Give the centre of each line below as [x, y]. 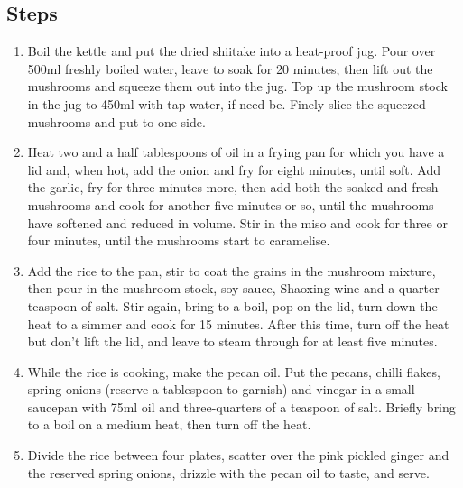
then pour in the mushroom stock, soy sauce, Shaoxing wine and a [211, 288]
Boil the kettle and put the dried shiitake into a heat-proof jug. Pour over [231, 51]
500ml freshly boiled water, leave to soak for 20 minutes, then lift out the [230, 68]
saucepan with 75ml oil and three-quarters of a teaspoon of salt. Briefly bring [241, 406]
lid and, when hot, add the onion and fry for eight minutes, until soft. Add [234, 169]
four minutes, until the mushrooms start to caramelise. [179, 240]
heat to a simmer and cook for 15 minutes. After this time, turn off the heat [238, 323]
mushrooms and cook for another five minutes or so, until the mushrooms [231, 204]
